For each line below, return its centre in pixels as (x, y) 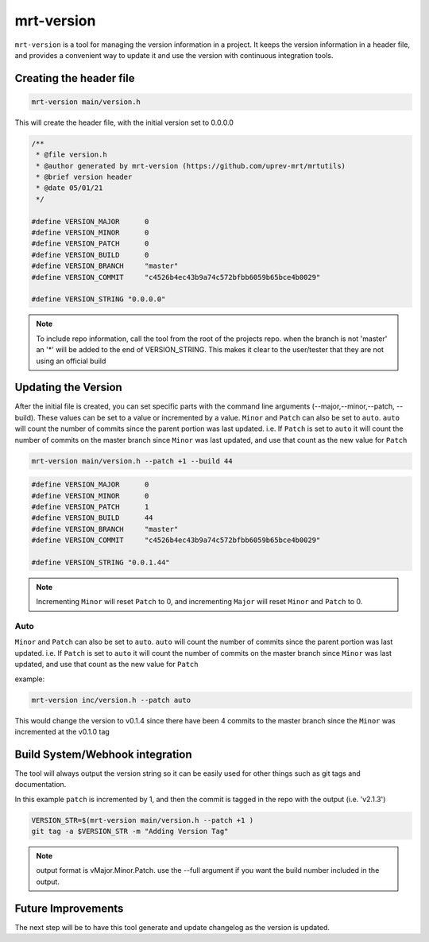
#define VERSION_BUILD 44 (93, 518)
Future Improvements (69, 908)
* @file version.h (71, 155)
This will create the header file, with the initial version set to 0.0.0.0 (124, 122)
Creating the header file (75, 78)
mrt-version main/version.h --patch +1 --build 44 (132, 461)
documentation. (41, 785)
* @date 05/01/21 (70, 188)
